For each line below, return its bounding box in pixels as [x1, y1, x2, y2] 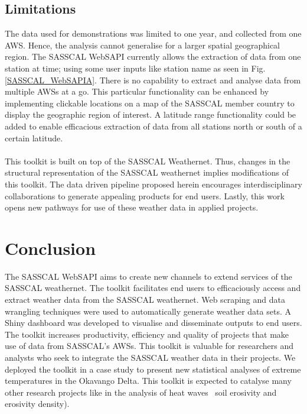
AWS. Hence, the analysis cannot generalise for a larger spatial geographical [5, 38, 280, 51]
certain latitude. [5, 131, 63, 144]
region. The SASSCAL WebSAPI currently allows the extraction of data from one [5, 50, 301, 63]
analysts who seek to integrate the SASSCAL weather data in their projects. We [5, 351, 296, 363]
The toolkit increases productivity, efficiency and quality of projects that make [5, 328, 289, 340]
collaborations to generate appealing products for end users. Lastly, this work [5, 189, 285, 202]
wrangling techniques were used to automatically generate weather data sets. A [5, 305, 291, 317]
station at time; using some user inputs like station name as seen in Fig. [5, 62, 266, 74]
